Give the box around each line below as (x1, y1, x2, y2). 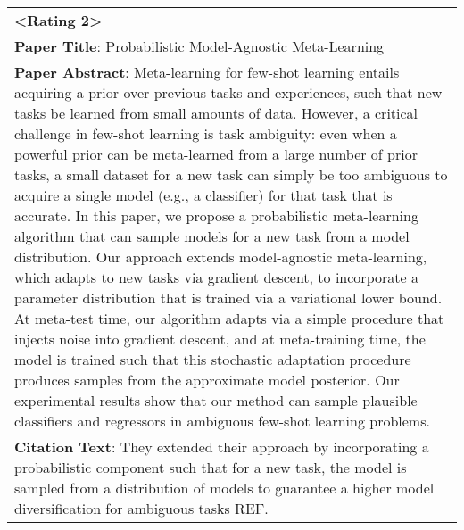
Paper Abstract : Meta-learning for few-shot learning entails (14, 62, 400, 82)
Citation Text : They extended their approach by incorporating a (14, 436, 429, 457)
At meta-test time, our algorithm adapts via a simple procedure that (14, 308, 444, 328)
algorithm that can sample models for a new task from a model (14, 226, 410, 246)
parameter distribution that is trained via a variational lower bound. (14, 287, 443, 308)
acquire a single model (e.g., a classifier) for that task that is (14, 185, 393, 205)
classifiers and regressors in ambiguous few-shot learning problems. (14, 410, 430, 431)
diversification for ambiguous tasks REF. (14, 498, 269, 518)
